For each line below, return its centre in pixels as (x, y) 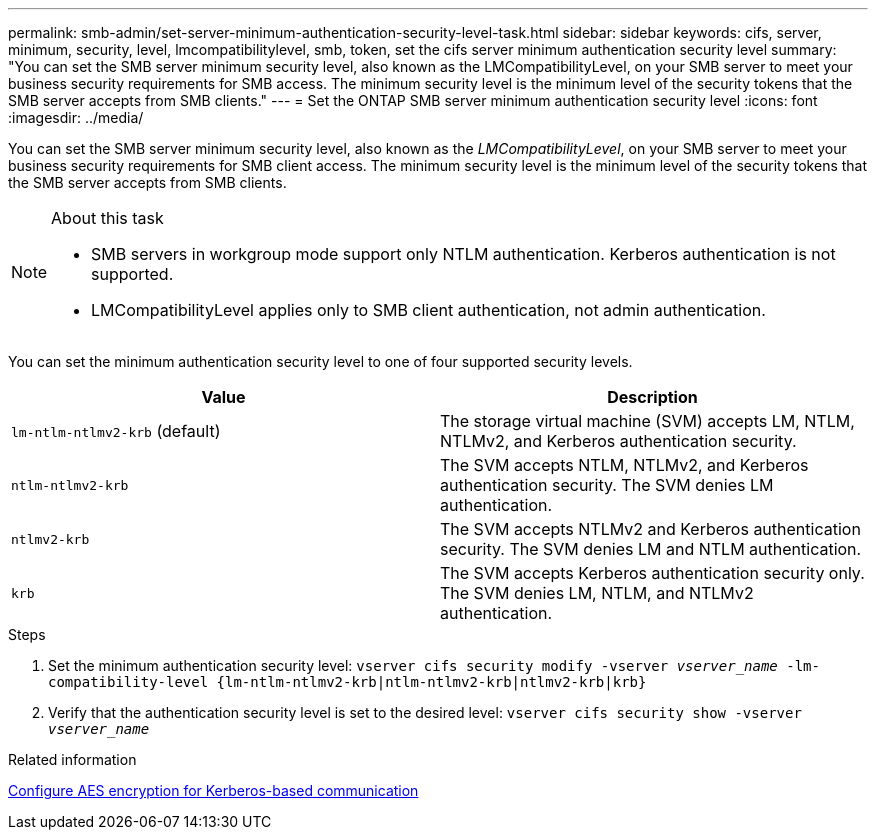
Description (652, 397)
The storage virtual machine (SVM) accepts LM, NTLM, (647, 421)
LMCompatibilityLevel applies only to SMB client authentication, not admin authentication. (428, 310)
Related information (72, 759)
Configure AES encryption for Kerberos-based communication (213, 790)
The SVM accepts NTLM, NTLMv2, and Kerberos (624, 465)
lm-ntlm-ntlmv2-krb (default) (116, 431)
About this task (107, 218)
